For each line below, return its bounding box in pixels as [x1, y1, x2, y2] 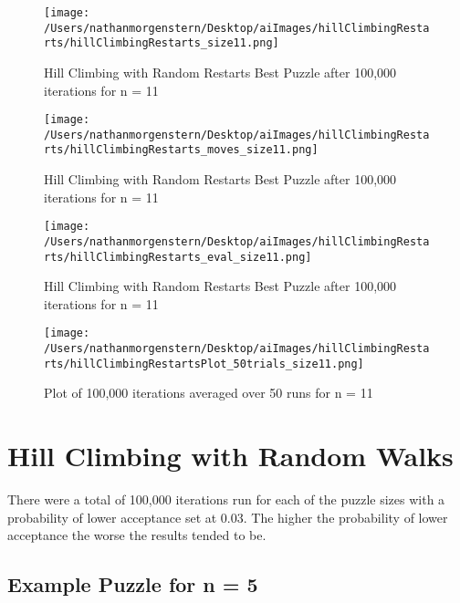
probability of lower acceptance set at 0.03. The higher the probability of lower [7, 507, 448, 526]
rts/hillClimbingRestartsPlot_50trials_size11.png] [44, 357, 364, 370]
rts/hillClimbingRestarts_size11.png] [44, 36, 279, 50]
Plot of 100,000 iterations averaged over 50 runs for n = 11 [44, 383, 373, 402]
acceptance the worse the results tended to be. [7, 525, 267, 545]
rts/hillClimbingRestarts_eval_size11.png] [44, 250, 312, 264]
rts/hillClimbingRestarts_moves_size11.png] [44, 143, 319, 157]
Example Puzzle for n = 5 [7, 570, 258, 598]
